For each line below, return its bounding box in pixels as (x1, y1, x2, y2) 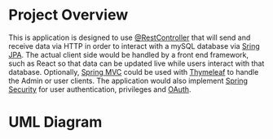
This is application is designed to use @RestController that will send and (8, 33, 251, 42)
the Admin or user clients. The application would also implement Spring (8, 76, 249, 85)
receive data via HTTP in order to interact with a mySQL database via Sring (8, 41, 261, 50)
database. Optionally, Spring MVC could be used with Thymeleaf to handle (8, 67, 259, 76)
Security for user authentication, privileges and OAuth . (8, 84, 192, 94)
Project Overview (8, 6, 129, 24)
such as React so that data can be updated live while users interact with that (8, 59, 265, 68)
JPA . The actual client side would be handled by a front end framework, (8, 50, 249, 59)
